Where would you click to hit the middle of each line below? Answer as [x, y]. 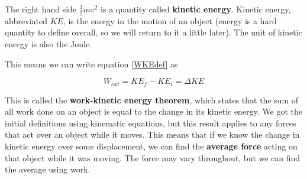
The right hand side [41, 9]
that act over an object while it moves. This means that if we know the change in [152, 134]
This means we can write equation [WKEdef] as [91, 64]
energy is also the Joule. [48, 44]
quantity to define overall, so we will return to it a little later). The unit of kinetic [153, 32]
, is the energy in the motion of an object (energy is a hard [170, 20]
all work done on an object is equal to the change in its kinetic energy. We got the [154, 111]
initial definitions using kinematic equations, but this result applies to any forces [151, 123]
